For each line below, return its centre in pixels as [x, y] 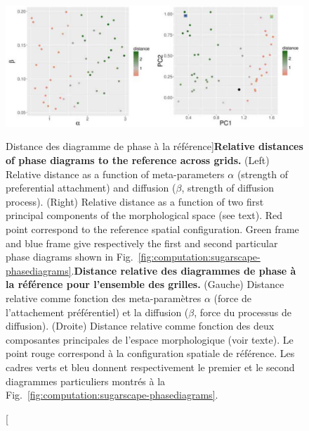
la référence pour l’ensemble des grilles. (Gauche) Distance [145, 284]
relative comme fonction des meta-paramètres [104, 298]
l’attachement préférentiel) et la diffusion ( [97, 312]
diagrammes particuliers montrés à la [86, 381]
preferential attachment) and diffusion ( [91, 188]
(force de [232, 298]
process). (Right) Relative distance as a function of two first [135, 201]
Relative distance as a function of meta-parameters [115, 174]
